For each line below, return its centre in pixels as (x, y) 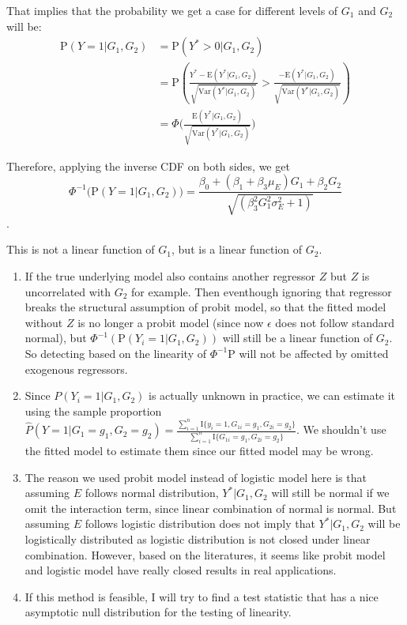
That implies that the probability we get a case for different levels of (172, 10)
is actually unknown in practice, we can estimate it (272, 395)
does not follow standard (335, 322)
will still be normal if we (330, 493)
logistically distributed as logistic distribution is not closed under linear (198, 538)
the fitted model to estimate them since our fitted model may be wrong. (199, 450)
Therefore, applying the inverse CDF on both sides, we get (148, 166)
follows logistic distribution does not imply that (200, 523)
